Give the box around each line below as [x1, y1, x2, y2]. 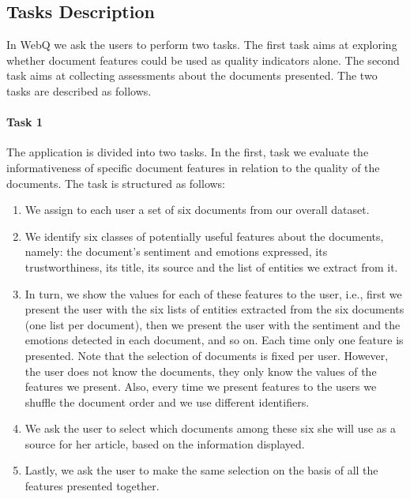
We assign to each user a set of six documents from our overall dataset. [24, 201, 370, 218]
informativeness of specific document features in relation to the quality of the [6, 159, 380, 175]
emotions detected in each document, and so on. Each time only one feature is [24, 332, 404, 348]
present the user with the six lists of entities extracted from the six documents [24, 301, 404, 317]
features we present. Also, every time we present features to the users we [24, 378, 377, 395]
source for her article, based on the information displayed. [24, 435, 305, 452]
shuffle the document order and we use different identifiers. [24, 393, 310, 410]
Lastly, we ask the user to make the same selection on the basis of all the [24, 462, 378, 478]
